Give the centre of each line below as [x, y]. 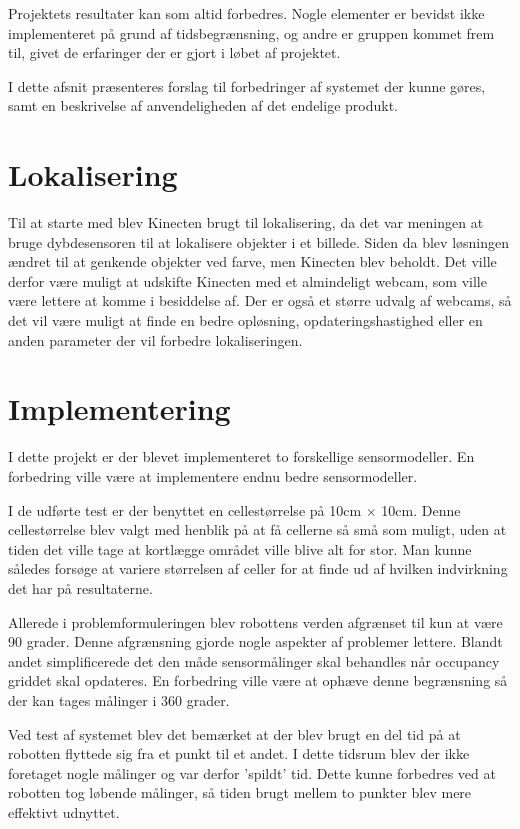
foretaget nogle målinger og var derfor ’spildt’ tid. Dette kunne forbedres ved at [252, 772]
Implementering [119, 408]
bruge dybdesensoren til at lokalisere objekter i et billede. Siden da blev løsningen [259, 241]
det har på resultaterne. [80, 587]
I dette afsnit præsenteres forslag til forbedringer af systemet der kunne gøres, [247, 85]
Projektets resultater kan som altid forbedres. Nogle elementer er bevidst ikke [246, 13]
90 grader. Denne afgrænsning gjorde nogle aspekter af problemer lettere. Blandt [255, 641]
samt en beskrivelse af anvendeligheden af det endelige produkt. [203, 105]
